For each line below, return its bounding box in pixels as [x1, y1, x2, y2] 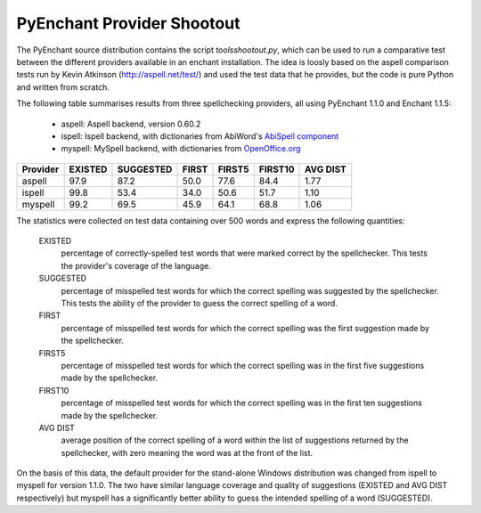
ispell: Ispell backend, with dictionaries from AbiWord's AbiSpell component [61, 130, 339, 142]
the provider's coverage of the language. [61, 260, 211, 271]
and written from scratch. [16, 81, 110, 93]
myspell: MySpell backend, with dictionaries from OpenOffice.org [61, 143, 301, 154]
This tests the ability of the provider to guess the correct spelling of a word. [61, 298, 338, 309]
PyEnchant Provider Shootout [16, 13, 240, 33]
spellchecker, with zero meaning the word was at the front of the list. [61, 447, 314, 458]
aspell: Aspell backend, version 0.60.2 [61, 118, 201, 129]
